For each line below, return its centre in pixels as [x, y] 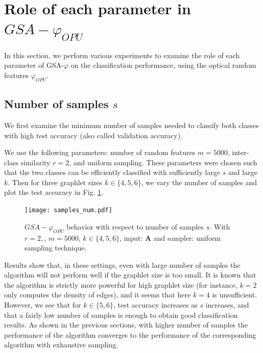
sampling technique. [56, 248]
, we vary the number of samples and [199, 182]
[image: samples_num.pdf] [68, 210]
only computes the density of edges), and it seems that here [98, 295]
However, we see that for [43, 305]
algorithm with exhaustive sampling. [61, 345]
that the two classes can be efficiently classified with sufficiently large [112, 172]
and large [243, 172]
